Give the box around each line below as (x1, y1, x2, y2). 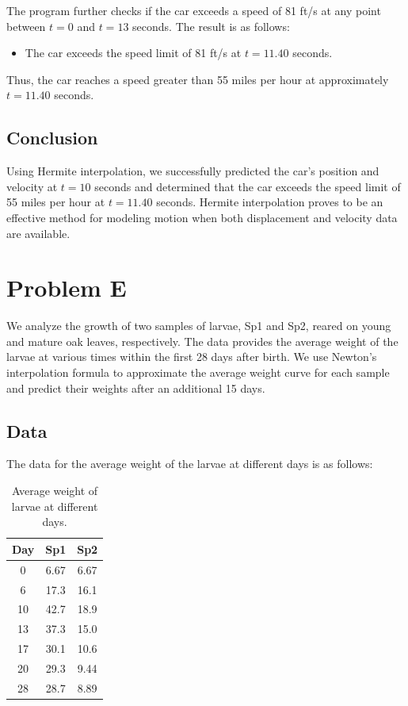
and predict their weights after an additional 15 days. (6, 379, 265, 396)
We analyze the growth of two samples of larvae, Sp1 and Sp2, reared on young (6, 317, 391, 334)
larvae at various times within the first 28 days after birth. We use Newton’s (6, 348, 377, 365)
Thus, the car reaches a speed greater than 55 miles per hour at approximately (6, 71, 389, 87)
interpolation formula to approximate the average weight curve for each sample (6, 364, 390, 381)
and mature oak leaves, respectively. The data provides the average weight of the (6, 332, 398, 349)
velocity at (6, 178, 58, 194)
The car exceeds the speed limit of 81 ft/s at (25, 44, 242, 61)
